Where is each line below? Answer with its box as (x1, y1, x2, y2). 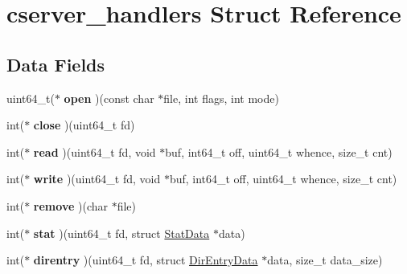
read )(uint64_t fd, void (33, 143, 156, 160)
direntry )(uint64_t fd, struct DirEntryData (33, 252, 258, 268)
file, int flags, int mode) (163, 89, 279, 106)
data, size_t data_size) (267, 252, 383, 268)
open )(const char (64, 89, 154, 106)
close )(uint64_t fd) (33, 117, 135, 133)
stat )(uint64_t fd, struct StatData (33, 224, 210, 241)
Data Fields (6, 51, 105, 76)
